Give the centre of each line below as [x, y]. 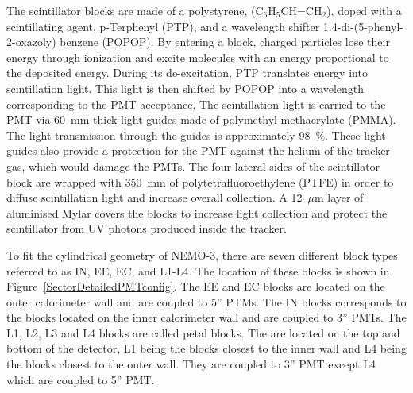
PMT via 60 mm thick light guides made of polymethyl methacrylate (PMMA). [201, 119]
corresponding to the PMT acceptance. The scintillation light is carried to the [196, 104]
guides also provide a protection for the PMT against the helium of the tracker [198, 150]
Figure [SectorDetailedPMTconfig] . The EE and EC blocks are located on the [196, 286]
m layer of [339, 197]
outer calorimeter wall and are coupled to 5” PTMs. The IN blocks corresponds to [206, 301]
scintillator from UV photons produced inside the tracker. [147, 228]
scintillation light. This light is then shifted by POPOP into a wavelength [185, 88]
